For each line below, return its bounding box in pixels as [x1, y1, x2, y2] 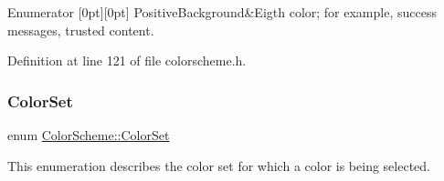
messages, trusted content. [7, 20, 154, 39]
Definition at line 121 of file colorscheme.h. [7, 51, 247, 70]
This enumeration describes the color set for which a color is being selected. [7, 156, 430, 175]
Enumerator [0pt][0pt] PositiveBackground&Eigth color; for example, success [7, 3, 437, 21]
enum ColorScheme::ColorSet [7, 126, 170, 144]
